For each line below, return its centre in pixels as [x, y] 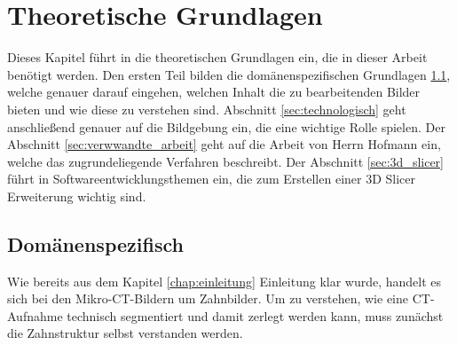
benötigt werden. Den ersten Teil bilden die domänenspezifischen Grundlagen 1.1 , [229, 74]
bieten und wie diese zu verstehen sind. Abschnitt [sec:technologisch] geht [207, 109]
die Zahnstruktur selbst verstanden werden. [125, 333]
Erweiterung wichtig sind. [77, 196]
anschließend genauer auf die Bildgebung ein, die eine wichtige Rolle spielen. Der [226, 126]
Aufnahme [35, 315]
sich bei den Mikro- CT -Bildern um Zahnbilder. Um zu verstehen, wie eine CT [219, 298]
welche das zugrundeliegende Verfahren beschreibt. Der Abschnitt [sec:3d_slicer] [225, 161]
